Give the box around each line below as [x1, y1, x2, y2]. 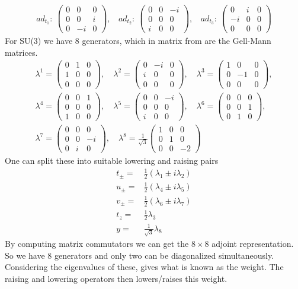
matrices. [5, 46, 38, 58]
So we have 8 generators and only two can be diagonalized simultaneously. [5, 249, 274, 261]
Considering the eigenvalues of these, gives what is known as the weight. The [5, 261, 284, 273]
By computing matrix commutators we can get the [5, 237, 189, 250]
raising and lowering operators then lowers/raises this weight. [5, 272, 227, 285]
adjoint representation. [212, 237, 294, 250]
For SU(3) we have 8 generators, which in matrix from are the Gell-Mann [5, 34, 271, 47]
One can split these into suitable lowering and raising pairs [5, 154, 219, 166]
